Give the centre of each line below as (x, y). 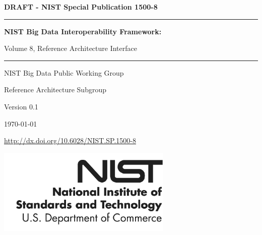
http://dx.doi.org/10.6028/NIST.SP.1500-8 (70, 140)
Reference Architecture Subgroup (55, 90)
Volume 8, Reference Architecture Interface (71, 48)
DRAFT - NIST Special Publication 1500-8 (81, 7)
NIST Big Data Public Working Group (64, 72)
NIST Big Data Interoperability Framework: (83, 31)
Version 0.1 (21, 106)
